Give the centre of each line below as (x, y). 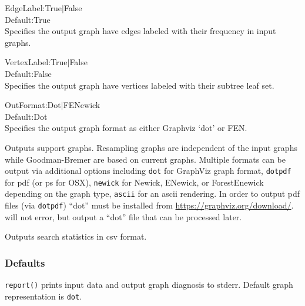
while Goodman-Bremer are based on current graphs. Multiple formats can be (145, 159)
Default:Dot (26, 116)
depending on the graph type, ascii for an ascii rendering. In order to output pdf (152, 194)
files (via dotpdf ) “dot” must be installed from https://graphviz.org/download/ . (149, 205)
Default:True (28, 19)
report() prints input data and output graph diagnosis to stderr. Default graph (149, 285)
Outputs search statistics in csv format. (76, 236)
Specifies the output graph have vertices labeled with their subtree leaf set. (140, 85)
